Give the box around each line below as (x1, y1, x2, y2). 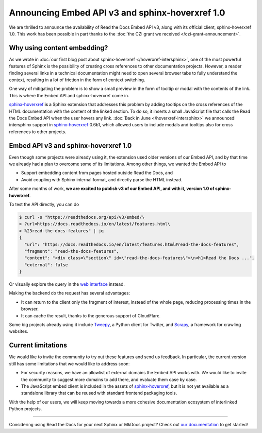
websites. (9, 329, 29, 334)
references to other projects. (9, 129, 66, 135)
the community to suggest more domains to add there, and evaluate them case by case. (21, 377, 197, 382)
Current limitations (9, 341, 67, 349)
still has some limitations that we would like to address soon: (9, 361, 130, 366)
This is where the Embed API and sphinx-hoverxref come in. (9, 92, 130, 98)
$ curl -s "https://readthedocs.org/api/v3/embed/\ (19, 214, 145, 220)
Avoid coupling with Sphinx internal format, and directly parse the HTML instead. (21, 176, 182, 182)
